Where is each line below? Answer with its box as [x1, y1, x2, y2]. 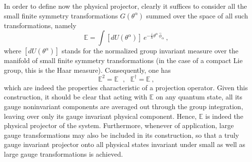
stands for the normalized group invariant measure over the [61, 46, 239, 56]
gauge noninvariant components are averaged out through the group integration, [4, 101, 243, 112]
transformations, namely [4, 20, 76, 30]
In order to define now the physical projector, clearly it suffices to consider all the [4, 1, 247, 11]
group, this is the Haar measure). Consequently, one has [4, 65, 171, 75]
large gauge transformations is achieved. [4, 149, 123, 159]
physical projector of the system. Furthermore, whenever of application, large [4, 120, 234, 130]
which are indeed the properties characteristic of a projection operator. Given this [4, 82, 248, 92]
